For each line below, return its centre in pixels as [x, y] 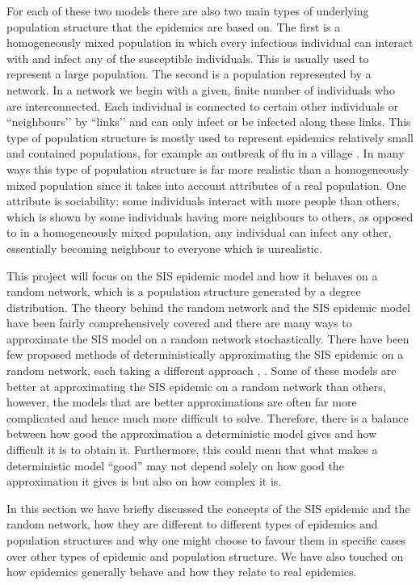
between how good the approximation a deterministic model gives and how [192, 433]
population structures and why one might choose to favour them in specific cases [206, 540]
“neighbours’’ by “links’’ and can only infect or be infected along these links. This [209, 122]
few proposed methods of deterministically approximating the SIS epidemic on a [205, 354]
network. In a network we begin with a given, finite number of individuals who [201, 89]
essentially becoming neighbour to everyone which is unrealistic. [164, 248]
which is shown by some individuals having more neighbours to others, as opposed [210, 216]
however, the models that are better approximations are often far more [182, 402]
